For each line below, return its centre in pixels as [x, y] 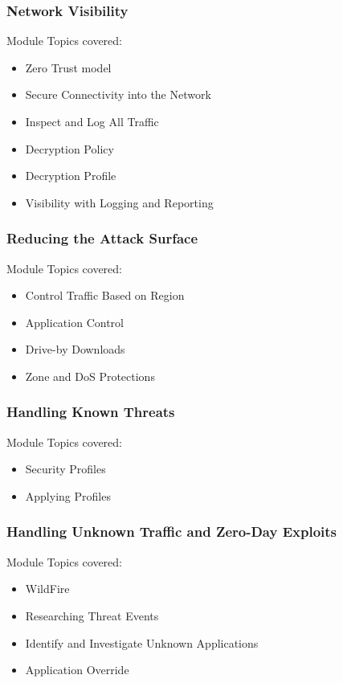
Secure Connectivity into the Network [118, 94]
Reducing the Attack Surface [102, 238]
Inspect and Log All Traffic [92, 121]
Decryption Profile [71, 176]
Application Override [77, 670]
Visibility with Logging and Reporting [119, 202]
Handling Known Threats [91, 412]
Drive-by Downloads [75, 349]
